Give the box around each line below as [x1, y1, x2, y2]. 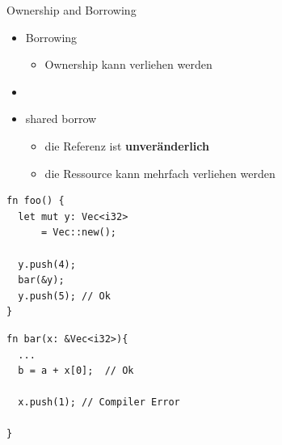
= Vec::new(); [40, 227, 117, 239]
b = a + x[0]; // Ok [18, 365, 134, 377]
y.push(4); [18, 258, 76, 270]
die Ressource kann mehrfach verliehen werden [44, 164, 276, 181]
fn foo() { [6, 195, 65, 207]
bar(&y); [18, 274, 65, 286]
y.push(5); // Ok [18, 290, 111, 302]
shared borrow [25, 110, 97, 127]
